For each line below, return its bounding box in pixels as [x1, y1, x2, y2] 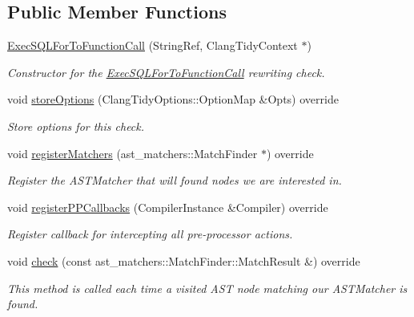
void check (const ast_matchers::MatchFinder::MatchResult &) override [7, 252, 360, 269]
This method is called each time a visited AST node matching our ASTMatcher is [7, 279, 408, 296]
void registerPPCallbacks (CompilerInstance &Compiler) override [7, 198, 328, 215]
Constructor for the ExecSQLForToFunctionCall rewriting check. [7, 63, 325, 80]
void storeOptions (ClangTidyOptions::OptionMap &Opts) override [7, 91, 339, 108]
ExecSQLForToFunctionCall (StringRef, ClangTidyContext [7, 37, 298, 54]
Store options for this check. [7, 117, 145, 134]
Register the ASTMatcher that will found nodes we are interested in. [7, 172, 342, 189]
